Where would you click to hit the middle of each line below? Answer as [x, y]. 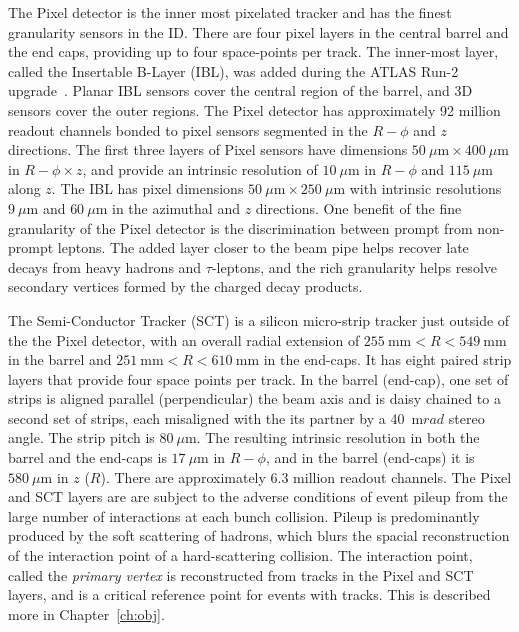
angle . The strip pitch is [81, 437]
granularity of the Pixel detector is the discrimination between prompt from [240, 227]
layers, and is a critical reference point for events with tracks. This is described [249, 594]
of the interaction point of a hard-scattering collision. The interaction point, [240, 555]
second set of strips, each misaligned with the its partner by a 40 [206, 417]
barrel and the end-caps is [87, 457]
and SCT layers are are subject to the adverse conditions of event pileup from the [258, 496]
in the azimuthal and [176, 207]
